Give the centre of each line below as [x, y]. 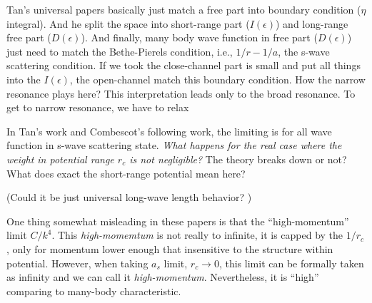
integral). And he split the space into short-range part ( [128, 23]
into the [24, 79]
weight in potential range [60, 159]
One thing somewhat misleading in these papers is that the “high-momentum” [178, 221]
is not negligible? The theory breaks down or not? [238, 159]
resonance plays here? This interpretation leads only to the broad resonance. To [181, 93]
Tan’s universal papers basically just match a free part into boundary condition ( [184, 9]
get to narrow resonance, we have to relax [98, 107]
